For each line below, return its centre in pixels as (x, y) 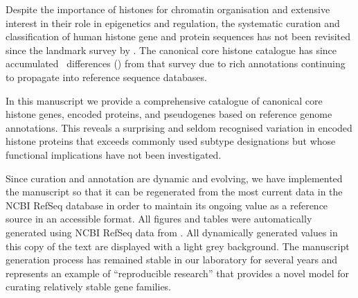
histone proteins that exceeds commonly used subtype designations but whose (171, 141)
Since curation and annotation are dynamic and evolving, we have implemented (174, 178)
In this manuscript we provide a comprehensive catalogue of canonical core (164, 100)
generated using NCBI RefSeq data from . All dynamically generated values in (172, 232)
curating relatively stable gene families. (89, 287)
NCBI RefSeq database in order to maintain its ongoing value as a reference (167, 205)
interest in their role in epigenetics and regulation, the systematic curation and (173, 23)
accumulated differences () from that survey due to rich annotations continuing (176, 63)
